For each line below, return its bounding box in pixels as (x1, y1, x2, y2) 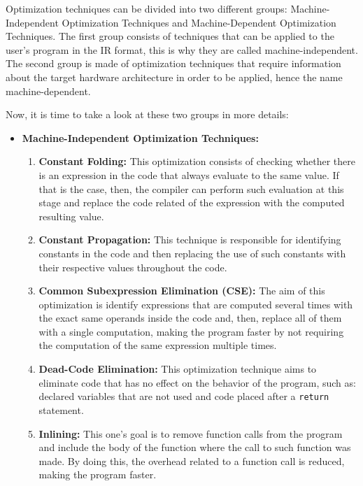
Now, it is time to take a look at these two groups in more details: (6, 107, 289, 122)
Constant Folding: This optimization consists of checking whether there (38, 154, 355, 169)
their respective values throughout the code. (38, 259, 227, 274)
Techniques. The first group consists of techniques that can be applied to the (6, 29, 334, 43)
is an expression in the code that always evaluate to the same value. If (38, 167, 339, 182)
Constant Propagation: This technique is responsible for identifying (38, 232, 341, 247)
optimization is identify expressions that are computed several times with (38, 296, 353, 311)
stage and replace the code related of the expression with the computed (38, 195, 345, 210)
